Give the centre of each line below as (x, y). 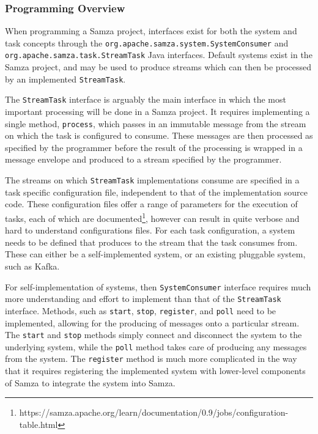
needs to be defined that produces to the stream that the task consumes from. (151, 242)
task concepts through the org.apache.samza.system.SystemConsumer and (147, 42)
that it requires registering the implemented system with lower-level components (155, 371)
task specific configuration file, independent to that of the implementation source (156, 192)
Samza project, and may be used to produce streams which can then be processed (158, 67)
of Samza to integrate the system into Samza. (90, 382)
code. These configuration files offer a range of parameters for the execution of (151, 204)
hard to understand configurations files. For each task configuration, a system (150, 230)
